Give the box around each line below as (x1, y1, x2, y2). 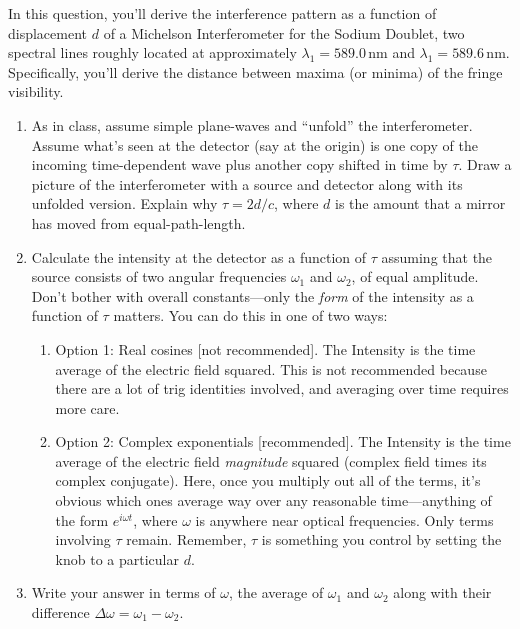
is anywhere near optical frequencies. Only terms (195, 509, 494, 530)
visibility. (8, 81, 64, 102)
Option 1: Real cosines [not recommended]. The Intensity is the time (55, 338, 476, 359)
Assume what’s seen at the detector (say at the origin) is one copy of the (31, 134, 478, 155)
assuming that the (381, 246, 493, 267)
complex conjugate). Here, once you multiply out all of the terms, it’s (55, 470, 481, 491)
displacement (8, 22, 88, 43)
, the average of (229, 582, 324, 603)
